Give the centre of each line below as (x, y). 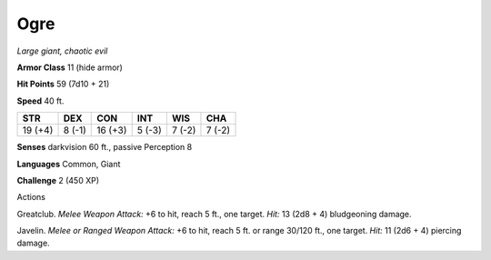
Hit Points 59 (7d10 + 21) (63, 84)
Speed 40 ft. (40, 101)
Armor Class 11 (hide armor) (70, 67)
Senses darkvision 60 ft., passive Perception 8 (105, 147)
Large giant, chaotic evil (62, 51)
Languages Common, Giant (69, 164)
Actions (31, 197)
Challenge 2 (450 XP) (58, 180)
